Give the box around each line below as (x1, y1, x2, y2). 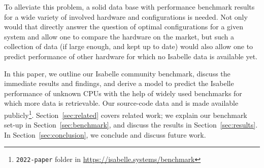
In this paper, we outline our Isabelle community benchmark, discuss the (4, 68, 230, 78)
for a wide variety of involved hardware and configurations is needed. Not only (4, 11, 248, 22)
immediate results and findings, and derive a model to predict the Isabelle (4, 78, 234, 89)
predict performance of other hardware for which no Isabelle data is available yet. (4, 51, 257, 61)
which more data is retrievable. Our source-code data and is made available (4, 98, 239, 108)
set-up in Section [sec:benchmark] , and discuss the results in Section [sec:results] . (4, 119, 258, 130)
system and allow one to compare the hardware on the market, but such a (4, 31, 235, 41)
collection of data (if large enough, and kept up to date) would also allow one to (4, 41, 253, 52)
